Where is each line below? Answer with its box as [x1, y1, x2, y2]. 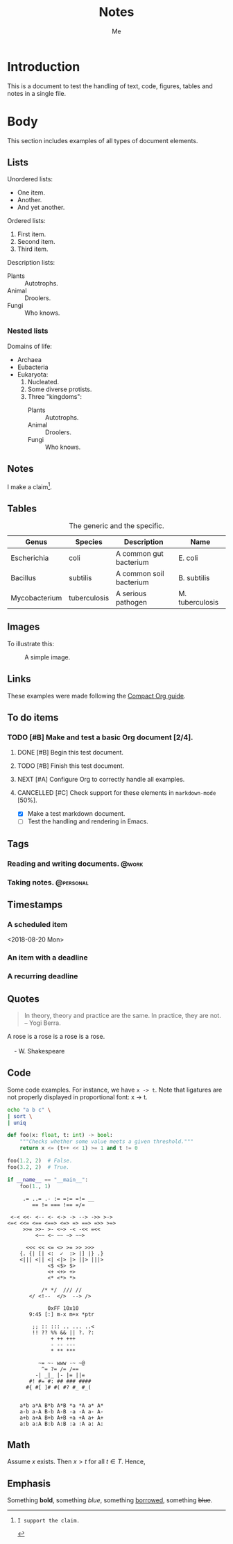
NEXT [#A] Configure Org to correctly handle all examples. [17, 775, 185, 784]
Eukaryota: [17, 370, 49, 379]
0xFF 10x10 [47, 1304, 79, 1312]
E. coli [178, 553, 198, 563]
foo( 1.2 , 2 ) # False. [7, 1158, 73, 1165]
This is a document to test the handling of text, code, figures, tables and [7, 81, 213, 90]
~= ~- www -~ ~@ [37, 1359, 85, 1366]
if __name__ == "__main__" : [7, 1176, 89, 1183]
